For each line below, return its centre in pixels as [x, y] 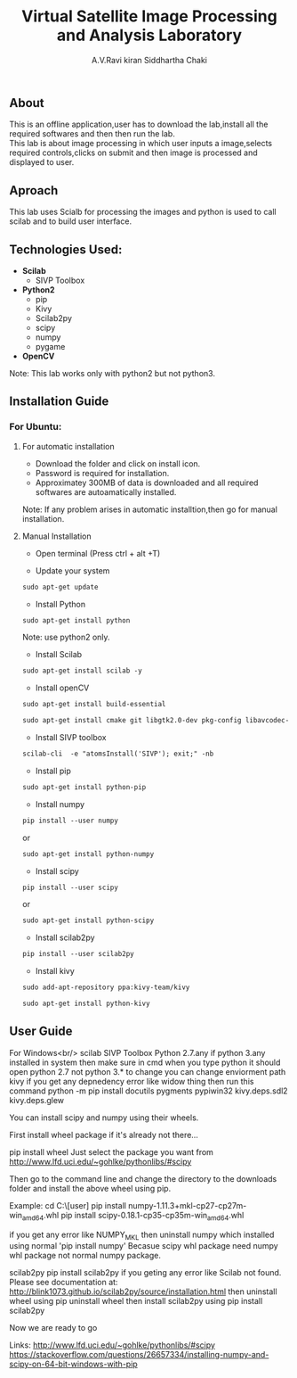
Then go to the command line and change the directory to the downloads [143, 1178]
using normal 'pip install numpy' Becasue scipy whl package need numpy [144, 1246]
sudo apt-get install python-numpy [88, 854]
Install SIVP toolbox [71, 738]
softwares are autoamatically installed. [106, 491]
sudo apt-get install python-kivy [86, 1004]
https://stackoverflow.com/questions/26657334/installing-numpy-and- [139, 1355]
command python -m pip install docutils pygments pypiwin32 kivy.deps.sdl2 [148, 1091]
